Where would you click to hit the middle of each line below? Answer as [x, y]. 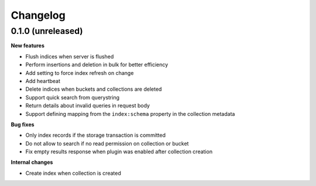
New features [28, 46]
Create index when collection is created [73, 173]
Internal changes [32, 162]
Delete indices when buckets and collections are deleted [94, 89]
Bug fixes [23, 124]
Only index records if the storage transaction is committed [96, 135]
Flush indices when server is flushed [70, 56]
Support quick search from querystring [73, 97]
